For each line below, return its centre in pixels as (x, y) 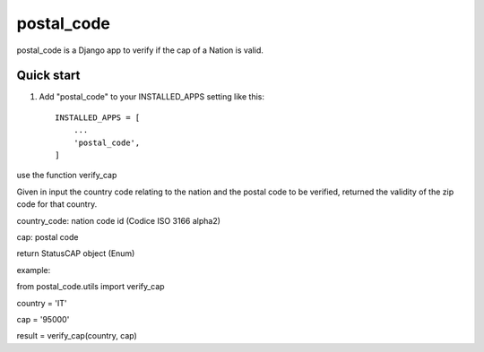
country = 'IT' (42, 303)
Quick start (48, 76)
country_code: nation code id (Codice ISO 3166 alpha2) (119, 220)
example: (34, 270)
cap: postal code (48, 236)
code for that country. (57, 204)
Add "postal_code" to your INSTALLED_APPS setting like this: (151, 97)
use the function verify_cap (67, 176)
